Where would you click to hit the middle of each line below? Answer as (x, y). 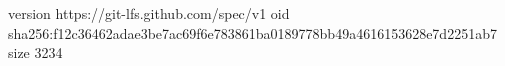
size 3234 (35, 52)
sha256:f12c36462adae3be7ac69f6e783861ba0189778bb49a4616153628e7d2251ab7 (252, 32)
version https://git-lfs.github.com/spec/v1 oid (149, 13)
